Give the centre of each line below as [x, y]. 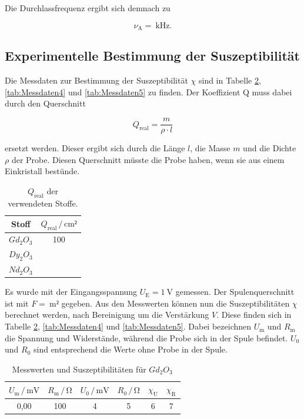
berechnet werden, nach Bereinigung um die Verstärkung [107, 315]
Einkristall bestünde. [42, 171]
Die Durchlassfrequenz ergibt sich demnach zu [88, 8]
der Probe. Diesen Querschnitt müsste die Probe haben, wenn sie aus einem [148, 159]
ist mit [17, 303]
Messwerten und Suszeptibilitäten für [79, 369]
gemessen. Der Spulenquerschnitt [235, 292]
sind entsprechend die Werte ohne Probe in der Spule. [131, 349]
